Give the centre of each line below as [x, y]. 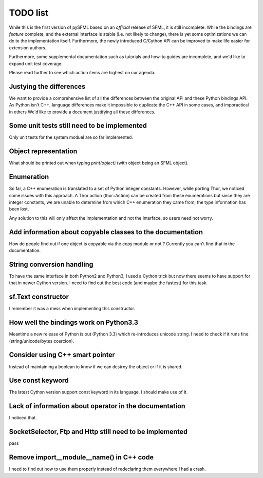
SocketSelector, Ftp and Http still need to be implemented [98, 432]
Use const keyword [39, 381]
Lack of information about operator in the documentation [97, 406]
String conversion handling [51, 264]
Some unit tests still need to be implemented [78, 126]
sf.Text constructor [39, 297]
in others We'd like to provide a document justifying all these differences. [82, 112]
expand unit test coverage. [36, 63]
